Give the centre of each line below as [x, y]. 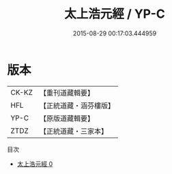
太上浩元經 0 [35, 164]
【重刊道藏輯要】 [67, 93]
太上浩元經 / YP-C [115, 14]
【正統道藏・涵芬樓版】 [77, 105]
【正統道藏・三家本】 [73, 131]
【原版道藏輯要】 [67, 118]
